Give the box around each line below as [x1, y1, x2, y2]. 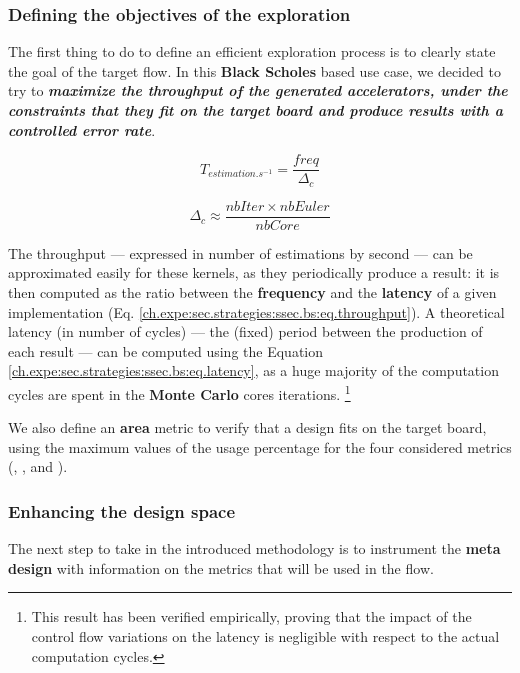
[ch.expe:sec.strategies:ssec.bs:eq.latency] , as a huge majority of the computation [8, 360, 499, 381]
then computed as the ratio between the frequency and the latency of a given [8, 281, 497, 302]
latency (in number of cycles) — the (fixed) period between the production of [8, 321, 483, 342]
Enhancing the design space [8, 498, 236, 523]
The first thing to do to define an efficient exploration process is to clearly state [8, 41, 496, 62]
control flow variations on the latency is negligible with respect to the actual [31, 625, 500, 646]
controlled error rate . [8, 119, 156, 140]
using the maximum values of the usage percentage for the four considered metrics [8, 436, 512, 457]
